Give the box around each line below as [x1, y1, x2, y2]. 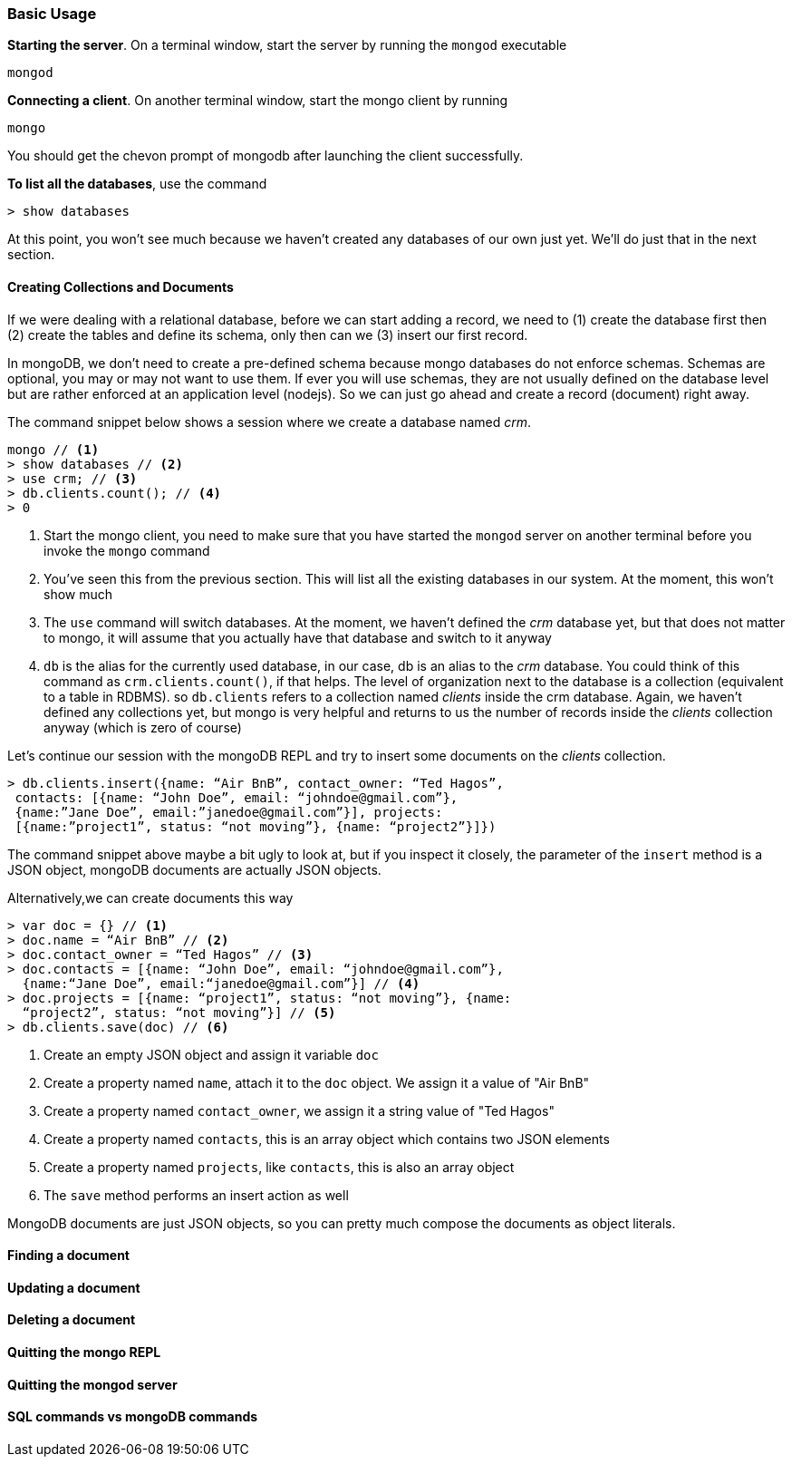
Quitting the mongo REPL [7, 1344, 161, 1361]
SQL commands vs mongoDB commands [7, 1409, 258, 1425]
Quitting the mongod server [7, 1376, 178, 1392]
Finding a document [7, 1247, 130, 1264]
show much [43, 586, 113, 602]
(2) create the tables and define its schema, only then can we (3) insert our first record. [7, 326, 528, 343]
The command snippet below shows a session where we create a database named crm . [7, 413, 531, 430]
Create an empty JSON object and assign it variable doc [43, 1046, 379, 1062]
